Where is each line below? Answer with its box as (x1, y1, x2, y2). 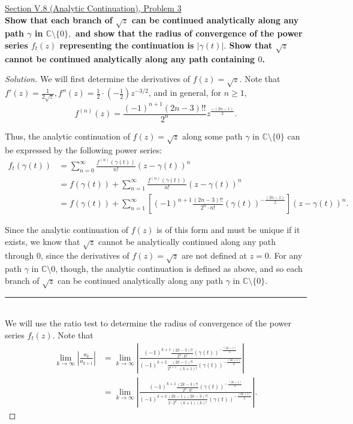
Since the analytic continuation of (5, 223, 129, 236)
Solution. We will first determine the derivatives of (5, 72, 190, 85)
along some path (182, 129, 243, 142)
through (5, 249, 34, 261)
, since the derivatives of (40, 249, 129, 261)
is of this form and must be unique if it (156, 223, 300, 236)
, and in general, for (148, 86, 222, 99)
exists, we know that (5, 235, 80, 247)
